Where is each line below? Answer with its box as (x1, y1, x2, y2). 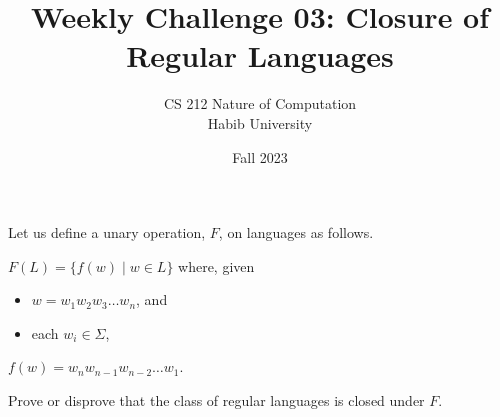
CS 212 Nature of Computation (163, 93, 357, 114)
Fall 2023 (232, 146, 288, 167)
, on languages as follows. (218, 222, 374, 243)
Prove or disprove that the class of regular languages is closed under (8, 390, 425, 411)
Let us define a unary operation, (8, 222, 206, 243)
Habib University (207, 112, 313, 133)
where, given (178, 255, 255, 276)
